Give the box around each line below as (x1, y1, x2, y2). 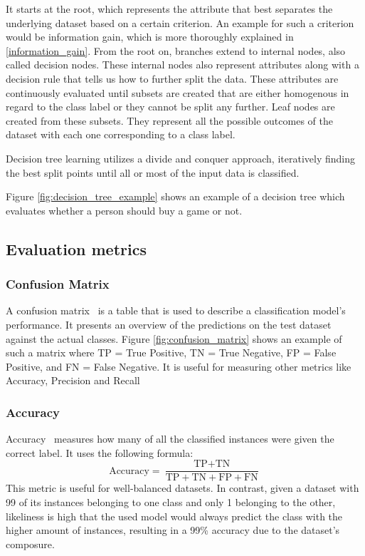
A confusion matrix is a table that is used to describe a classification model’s (6, 303, 346, 318)
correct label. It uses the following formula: (6, 445, 194, 460)
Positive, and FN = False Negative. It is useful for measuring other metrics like (6, 359, 351, 374)
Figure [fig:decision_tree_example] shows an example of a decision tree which (6, 189, 345, 204)
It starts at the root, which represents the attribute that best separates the (6, 1, 333, 16)
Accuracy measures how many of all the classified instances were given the (6, 431, 334, 446)
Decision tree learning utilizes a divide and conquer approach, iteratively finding (6, 150, 355, 165)
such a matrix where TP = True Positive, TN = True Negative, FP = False (6, 345, 337, 360)
